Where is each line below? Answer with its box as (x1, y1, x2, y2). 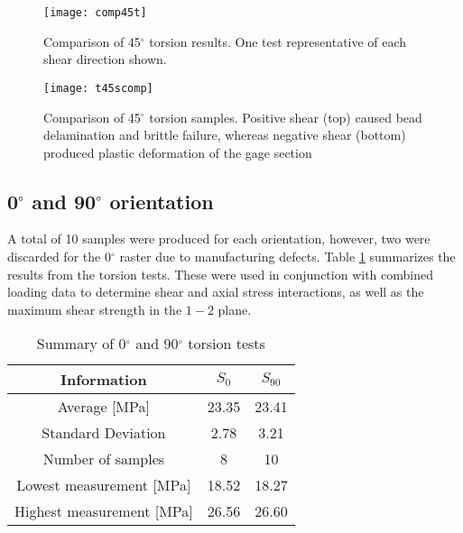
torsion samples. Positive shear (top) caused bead (149, 107, 422, 126)
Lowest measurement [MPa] (16, 474, 191, 496)
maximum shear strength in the (7, 299, 182, 318)
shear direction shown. (43, 50, 167, 69)
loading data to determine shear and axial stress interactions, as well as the (7, 282, 424, 301)
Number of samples (42, 448, 165, 470)
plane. (218, 299, 252, 318)
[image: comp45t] (43, 6, 147, 19)
